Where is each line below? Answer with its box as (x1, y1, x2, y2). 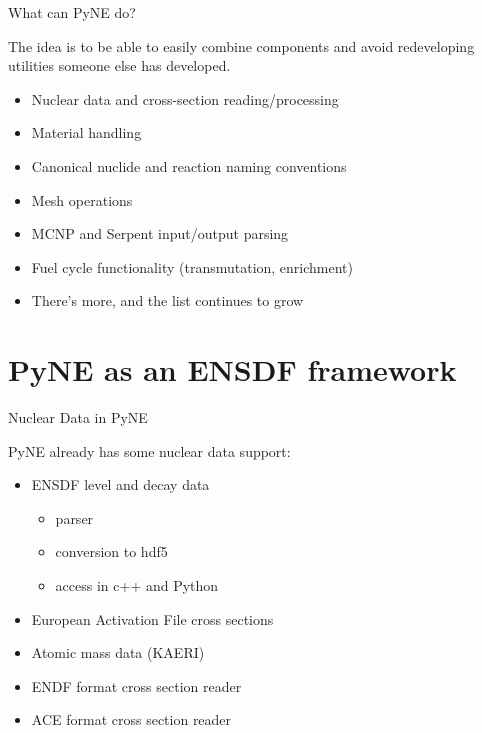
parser (55, 507, 94, 528)
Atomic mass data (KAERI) (31, 642, 205, 663)
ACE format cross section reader (31, 709, 232, 730)
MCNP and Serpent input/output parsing (31, 223, 289, 244)
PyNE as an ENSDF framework (8, 349, 457, 390)
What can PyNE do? (8, 2, 136, 22)
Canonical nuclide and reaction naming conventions (31, 155, 347, 176)
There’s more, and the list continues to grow (31, 290, 304, 311)
